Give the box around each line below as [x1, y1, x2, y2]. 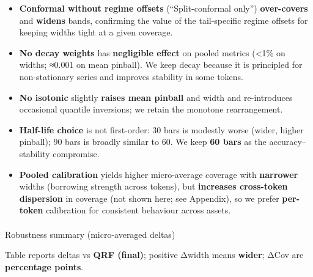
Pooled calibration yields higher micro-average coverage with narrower [19, 168, 298, 180]
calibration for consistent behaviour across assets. [46, 204, 231, 216]
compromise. [53, 147, 100, 160]
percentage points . [5, 260, 84, 273]
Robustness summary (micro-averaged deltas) [5, 227, 175, 240]
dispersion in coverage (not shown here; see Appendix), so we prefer [19, 191, 279, 204]
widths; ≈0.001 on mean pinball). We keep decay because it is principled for [19, 58, 303, 71]
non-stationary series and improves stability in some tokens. [19, 70, 243, 83]
